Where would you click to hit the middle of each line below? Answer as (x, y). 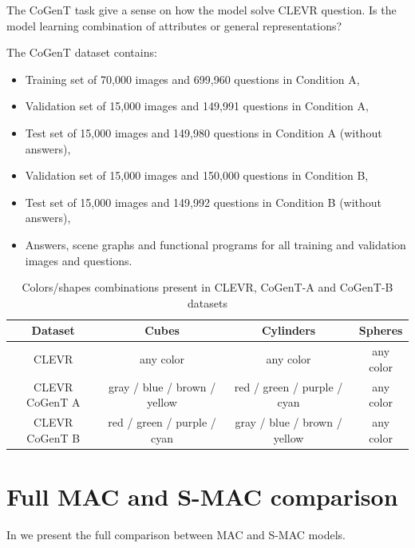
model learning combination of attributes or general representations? (174, 25)
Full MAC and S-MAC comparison (202, 496)
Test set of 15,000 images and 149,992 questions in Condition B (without (204, 202)
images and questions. (79, 260)
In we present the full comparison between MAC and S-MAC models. (176, 534)
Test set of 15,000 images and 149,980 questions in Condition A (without (204, 132)
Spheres (381, 330)
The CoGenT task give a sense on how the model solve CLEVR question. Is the (202, 10)
